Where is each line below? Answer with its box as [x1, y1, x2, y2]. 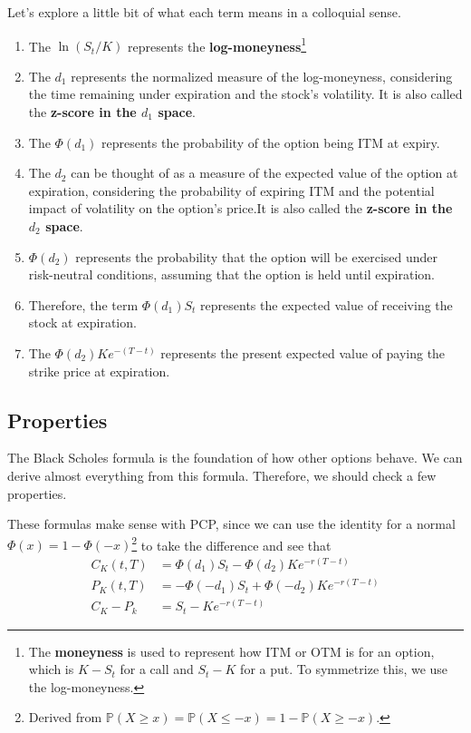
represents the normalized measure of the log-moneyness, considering [71, 66, 453, 85]
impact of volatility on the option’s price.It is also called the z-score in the [28, 199, 453, 218]
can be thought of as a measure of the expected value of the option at [71, 163, 458, 182]
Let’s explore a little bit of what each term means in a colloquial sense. [7, 3, 401, 21]
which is [28, 660, 74, 679]
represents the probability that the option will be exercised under [75, 247, 438, 266]
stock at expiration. [28, 313, 137, 332]
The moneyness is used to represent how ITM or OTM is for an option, [28, 641, 435, 660]
